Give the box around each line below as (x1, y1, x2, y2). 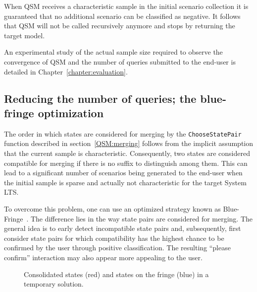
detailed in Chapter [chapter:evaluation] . (4, 66, 128, 76)
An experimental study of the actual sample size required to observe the (4, 47, 223, 57)
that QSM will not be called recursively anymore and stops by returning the (4, 20, 235, 31)
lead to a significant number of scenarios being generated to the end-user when (4, 167, 243, 178)
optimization (38, 105, 104, 120)
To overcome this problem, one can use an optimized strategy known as (4, 203, 221, 214)
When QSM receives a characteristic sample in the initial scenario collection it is (4, 1, 249, 11)
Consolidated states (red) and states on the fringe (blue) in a (24, 269, 209, 279)
